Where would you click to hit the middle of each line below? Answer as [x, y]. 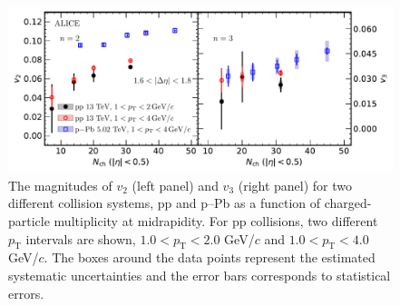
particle [29, 220]
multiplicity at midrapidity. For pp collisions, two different [216, 220]
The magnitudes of [60, 185]
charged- [348, 203]
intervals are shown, [81, 238]
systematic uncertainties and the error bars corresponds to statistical [200, 275]
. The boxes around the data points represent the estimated [210, 257]
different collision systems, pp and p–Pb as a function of [165, 203]
